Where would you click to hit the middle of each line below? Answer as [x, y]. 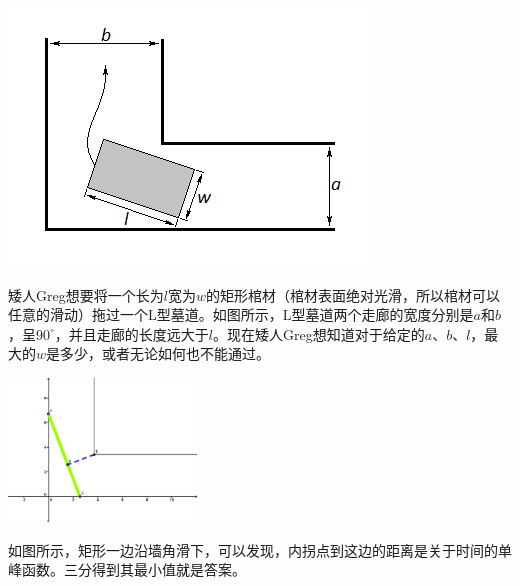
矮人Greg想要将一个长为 [86, 294]
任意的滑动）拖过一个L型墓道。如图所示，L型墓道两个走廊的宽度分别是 [241, 314]
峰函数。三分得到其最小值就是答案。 [127, 569]
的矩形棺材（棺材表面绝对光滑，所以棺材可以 [352, 294]
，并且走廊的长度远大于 [131, 333]
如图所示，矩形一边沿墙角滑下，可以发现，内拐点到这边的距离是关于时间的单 [260, 549]
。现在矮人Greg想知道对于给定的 [319, 333]
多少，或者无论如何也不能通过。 [165, 353]
